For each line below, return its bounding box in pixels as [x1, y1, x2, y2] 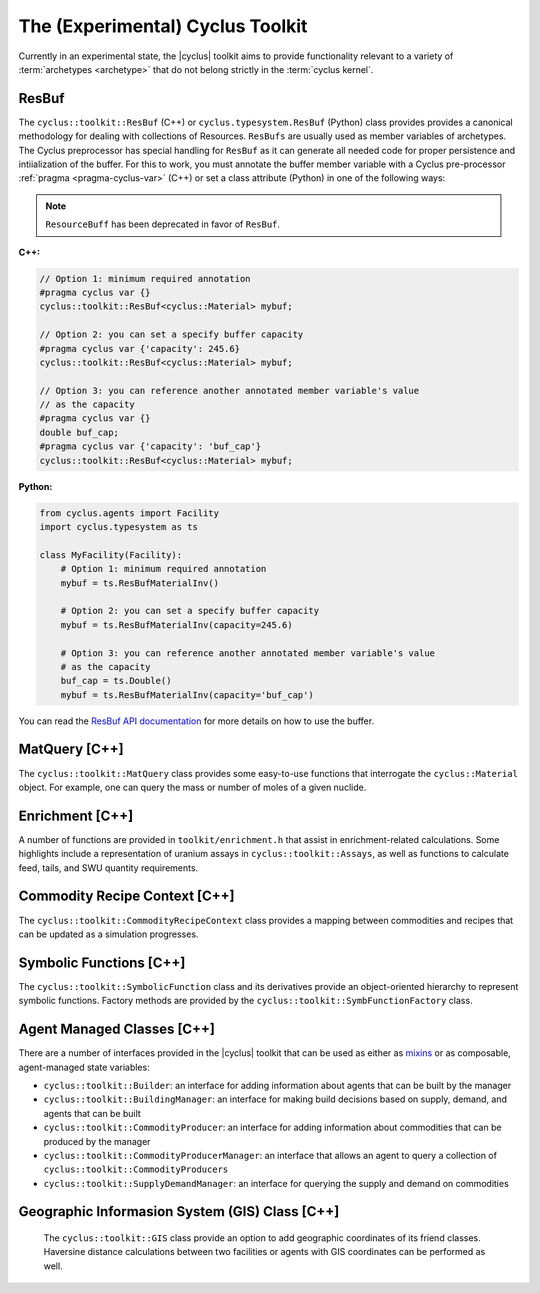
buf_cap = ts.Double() [60, 675, 172, 687]
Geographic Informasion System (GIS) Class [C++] [18, 1203, 340, 1220]
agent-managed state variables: [18, 1061, 150, 1073]
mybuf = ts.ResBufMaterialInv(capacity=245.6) [60, 619, 294, 630]
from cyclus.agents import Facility [39, 507, 220, 519]
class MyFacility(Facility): [39, 549, 183, 560]
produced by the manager [43, 1135, 151, 1147]
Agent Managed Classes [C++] [18, 1021, 215, 1038]
